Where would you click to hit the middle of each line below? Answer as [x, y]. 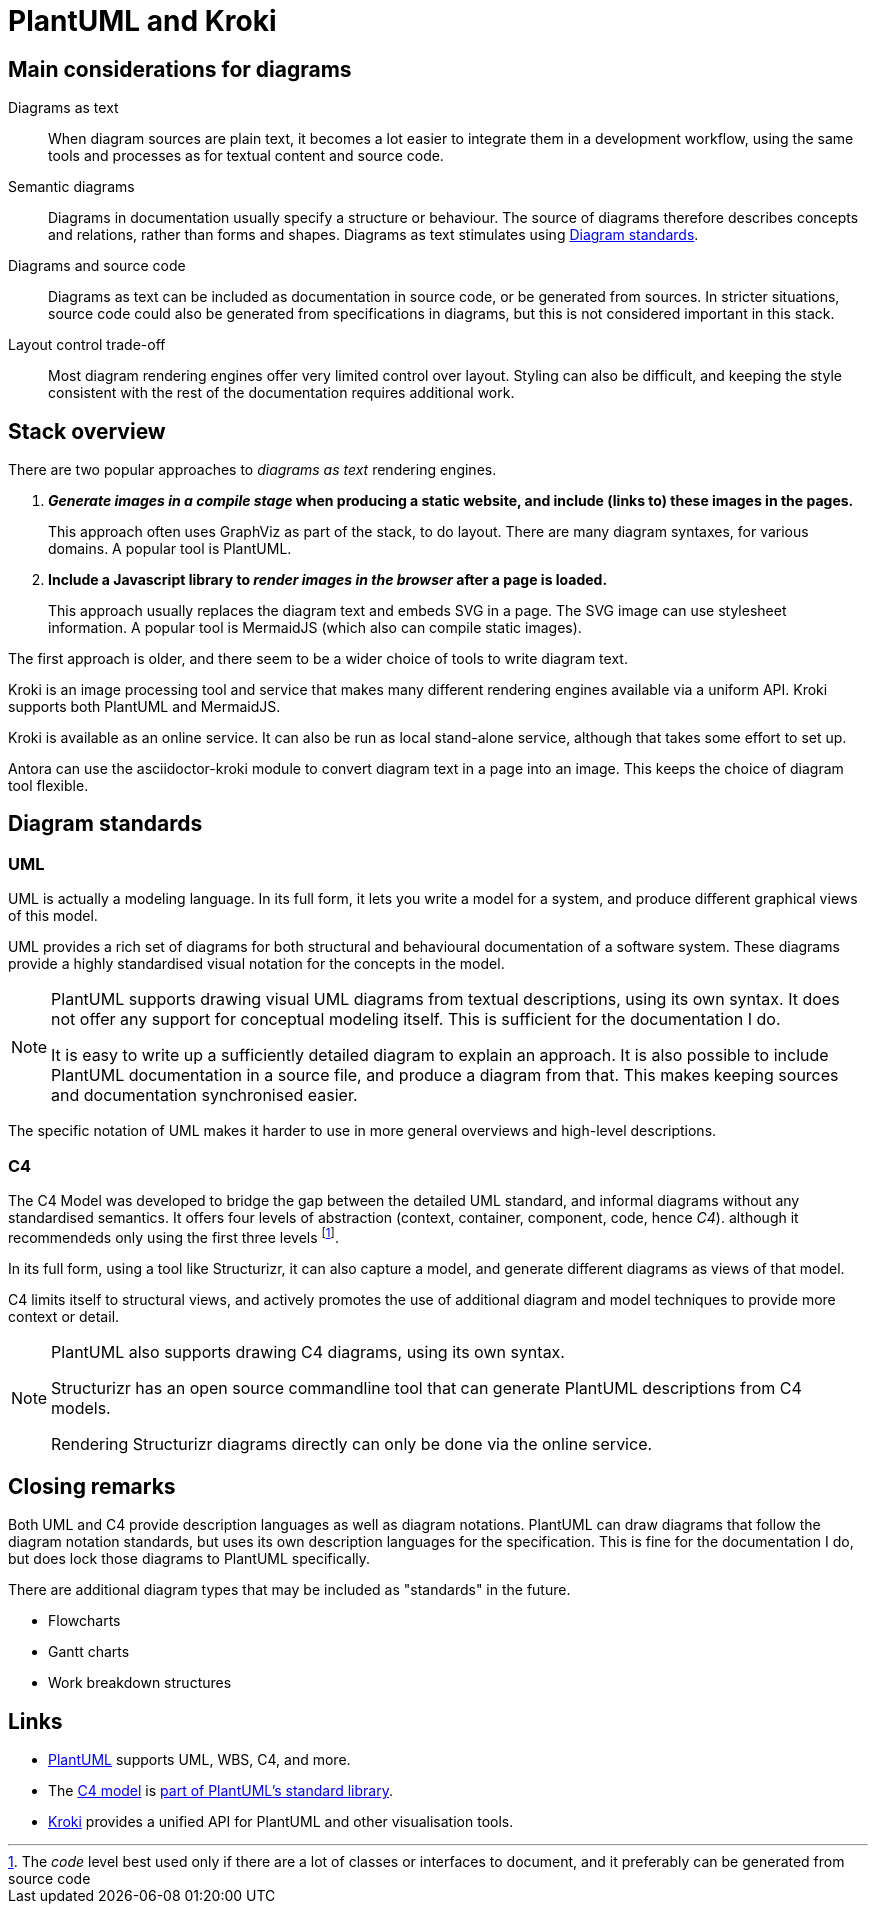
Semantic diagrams [71, 187]
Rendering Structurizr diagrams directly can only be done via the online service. [352, 1443]
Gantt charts [89, 1652]
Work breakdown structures [140, 1683]
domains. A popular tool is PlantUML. [170, 549]
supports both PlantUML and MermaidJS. [144, 707]
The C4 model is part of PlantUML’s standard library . [220, 1791]
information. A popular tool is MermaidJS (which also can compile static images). [315, 628]
